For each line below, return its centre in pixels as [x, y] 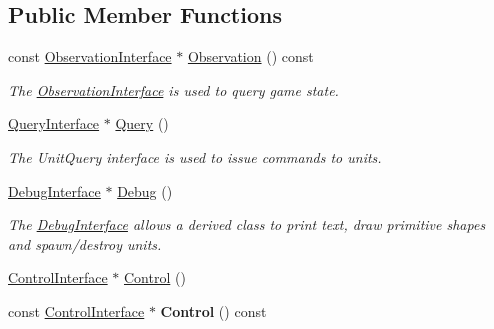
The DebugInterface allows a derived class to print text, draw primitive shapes [247, 224]
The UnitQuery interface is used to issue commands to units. [195, 156]
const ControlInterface [76, 310]
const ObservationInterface [90, 56]
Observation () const [250, 56]
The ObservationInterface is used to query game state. [173, 89]
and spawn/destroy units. [85, 243]
